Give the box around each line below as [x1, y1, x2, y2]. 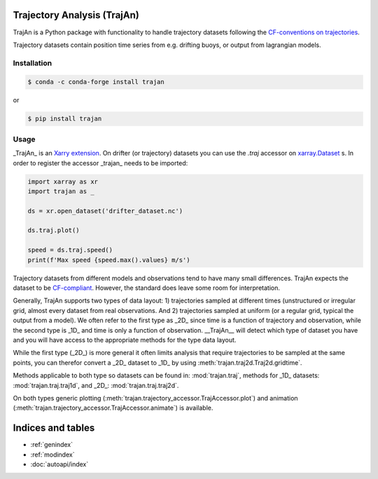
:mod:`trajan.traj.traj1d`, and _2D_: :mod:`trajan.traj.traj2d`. [13, 381, 179, 389]
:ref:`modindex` [30, 450, 75, 459]
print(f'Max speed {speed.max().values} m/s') [27, 256, 190, 264]
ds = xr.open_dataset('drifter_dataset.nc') [27, 207, 183, 215]
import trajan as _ [27, 187, 94, 195]
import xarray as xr [27, 177, 98, 186]
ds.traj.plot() [27, 226, 80, 235]
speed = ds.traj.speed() [27, 246, 113, 254]
